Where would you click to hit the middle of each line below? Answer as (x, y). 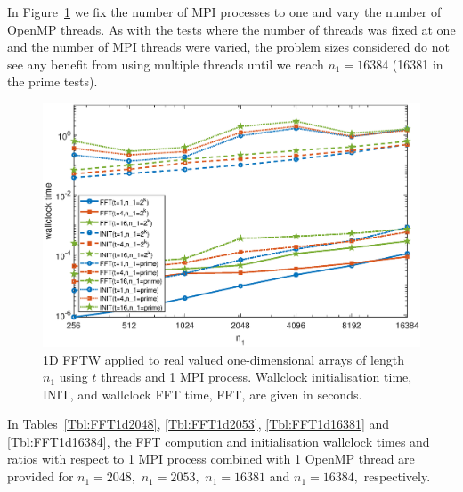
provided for (41, 476)
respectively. (397, 476)
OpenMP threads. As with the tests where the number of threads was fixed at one (231, 29)
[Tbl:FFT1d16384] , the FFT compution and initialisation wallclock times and (219, 441)
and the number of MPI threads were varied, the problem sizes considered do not (228, 47)
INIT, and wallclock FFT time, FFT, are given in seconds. (203, 394)
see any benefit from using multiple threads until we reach (166, 64)
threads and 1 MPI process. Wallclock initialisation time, (256, 377)
